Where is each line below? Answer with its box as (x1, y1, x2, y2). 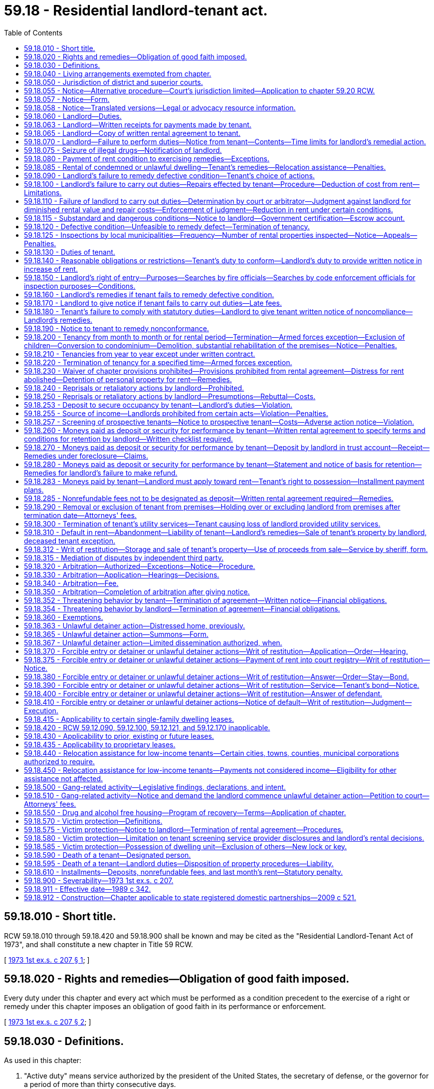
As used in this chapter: (4, 1056, 82, 1065)
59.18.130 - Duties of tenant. (24, 247, 115, 256)
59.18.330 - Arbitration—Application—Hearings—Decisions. (24, 570, 219, 579)
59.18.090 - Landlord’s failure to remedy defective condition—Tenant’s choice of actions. (24, 171, 315, 180)
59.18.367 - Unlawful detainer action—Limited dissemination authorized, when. (24, 638, 282, 647)
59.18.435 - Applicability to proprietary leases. (24, 740, 176, 749)
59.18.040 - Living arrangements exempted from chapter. (24, 69, 212, 78)
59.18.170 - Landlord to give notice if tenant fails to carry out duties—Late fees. (24, 298, 282, 307)
